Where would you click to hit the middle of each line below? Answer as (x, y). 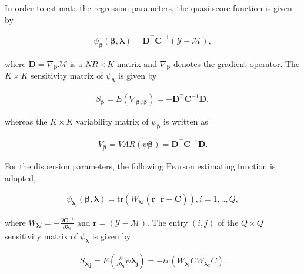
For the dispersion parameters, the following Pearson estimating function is (140, 166)
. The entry (168, 222)
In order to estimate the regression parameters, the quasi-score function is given (148, 8)
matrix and (137, 63)
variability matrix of (112, 121)
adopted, (20, 177)
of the (228, 222)
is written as (186, 121)
